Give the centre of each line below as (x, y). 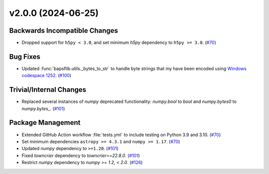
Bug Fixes (25, 56)
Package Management (45, 123)
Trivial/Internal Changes (48, 90)
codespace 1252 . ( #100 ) (47, 76)
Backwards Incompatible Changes (64, 31)
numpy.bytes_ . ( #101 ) (43, 108)
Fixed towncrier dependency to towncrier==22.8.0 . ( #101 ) (81, 155)
